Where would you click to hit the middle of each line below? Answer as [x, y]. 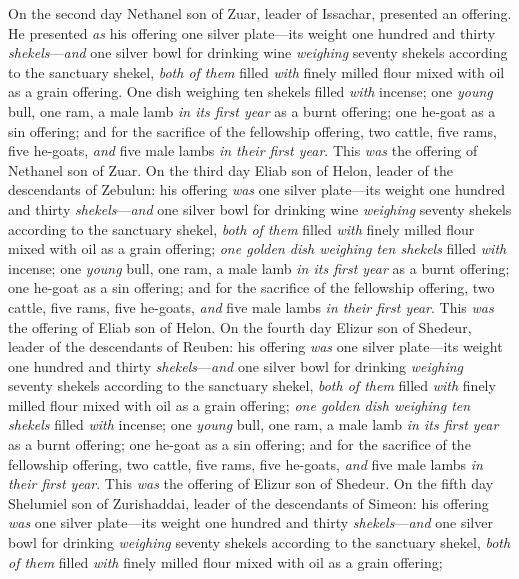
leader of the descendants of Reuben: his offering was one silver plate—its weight [255, 346]
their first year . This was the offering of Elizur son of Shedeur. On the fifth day [251, 483]
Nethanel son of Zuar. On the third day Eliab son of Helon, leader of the [231, 169]
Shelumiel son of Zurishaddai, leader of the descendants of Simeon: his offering [248, 502]
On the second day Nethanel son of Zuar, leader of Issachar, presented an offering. [260, 13]
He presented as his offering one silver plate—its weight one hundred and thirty [252, 32]
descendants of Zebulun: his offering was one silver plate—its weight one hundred [257, 189]
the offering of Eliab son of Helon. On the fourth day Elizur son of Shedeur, [240, 326]
